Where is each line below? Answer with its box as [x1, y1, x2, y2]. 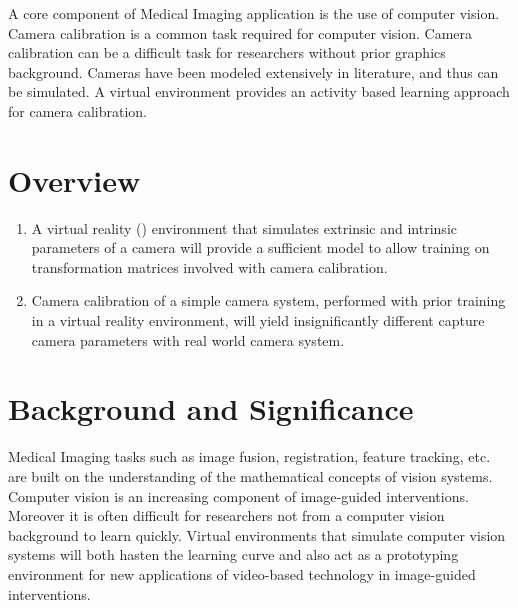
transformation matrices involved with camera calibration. [31, 256, 388, 277]
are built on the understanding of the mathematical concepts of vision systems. [8, 465, 493, 486]
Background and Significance [8, 388, 414, 429]
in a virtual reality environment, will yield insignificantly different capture [31, 310, 485, 331]
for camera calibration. [8, 100, 147, 121]
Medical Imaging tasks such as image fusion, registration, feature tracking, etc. [8, 446, 491, 467]
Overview [8, 159, 141, 200]
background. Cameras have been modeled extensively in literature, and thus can [8, 61, 499, 82]
